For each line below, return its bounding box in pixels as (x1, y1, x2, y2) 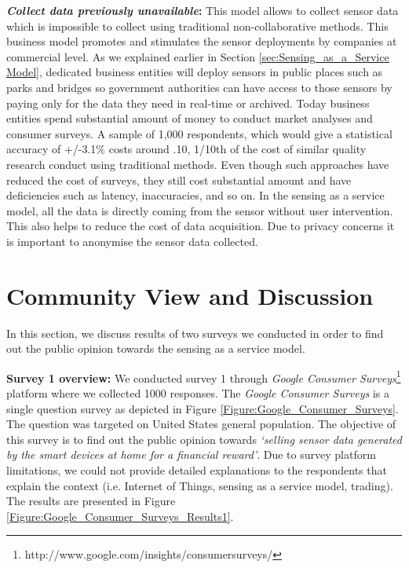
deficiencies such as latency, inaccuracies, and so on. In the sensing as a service (6, 187, 385, 203)
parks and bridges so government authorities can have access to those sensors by (6, 79, 393, 95)
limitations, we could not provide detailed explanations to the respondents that (6, 462, 387, 478)
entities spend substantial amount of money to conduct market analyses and (6, 110, 373, 126)
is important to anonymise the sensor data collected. (6, 233, 258, 249)
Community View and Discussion (6, 279, 374, 311)
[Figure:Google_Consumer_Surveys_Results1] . (6, 508, 234, 524)
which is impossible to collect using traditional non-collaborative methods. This (6, 17, 389, 34)
